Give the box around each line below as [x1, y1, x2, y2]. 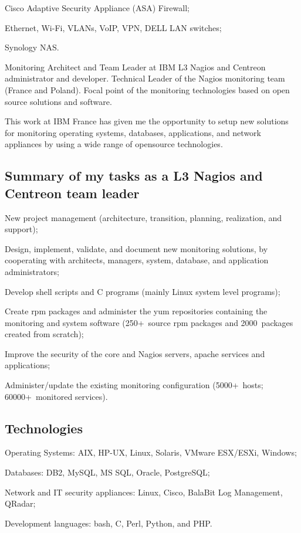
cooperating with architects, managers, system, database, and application [5, 254, 269, 266]
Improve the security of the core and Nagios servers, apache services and [5, 347, 265, 359]
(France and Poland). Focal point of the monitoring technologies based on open [5, 83, 290, 96]
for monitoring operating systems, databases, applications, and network [5, 126, 261, 138]
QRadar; [5, 497, 36, 510]
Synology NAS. [5, 41, 59, 53]
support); [5, 223, 38, 235]
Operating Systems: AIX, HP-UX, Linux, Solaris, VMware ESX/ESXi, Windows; [5, 446, 297, 459]
